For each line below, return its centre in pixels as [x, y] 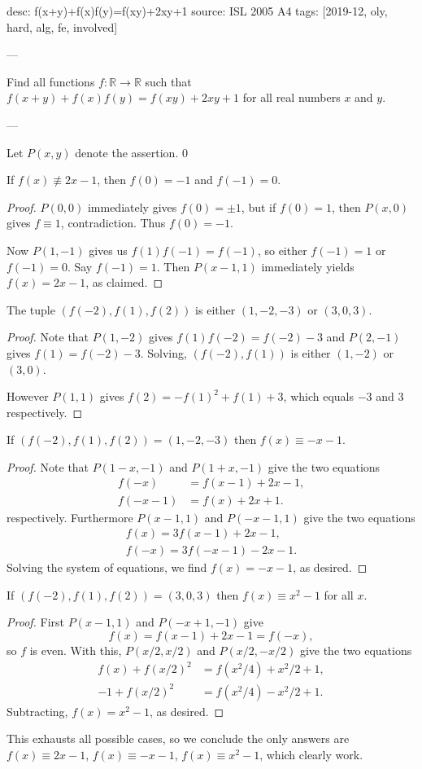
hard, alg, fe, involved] [62, 26]
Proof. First [36, 622]
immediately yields [308, 266]
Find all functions [51, 81]
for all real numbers [291, 97]
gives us [108, 250]
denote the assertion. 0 [131, 152]
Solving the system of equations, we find [107, 567]
